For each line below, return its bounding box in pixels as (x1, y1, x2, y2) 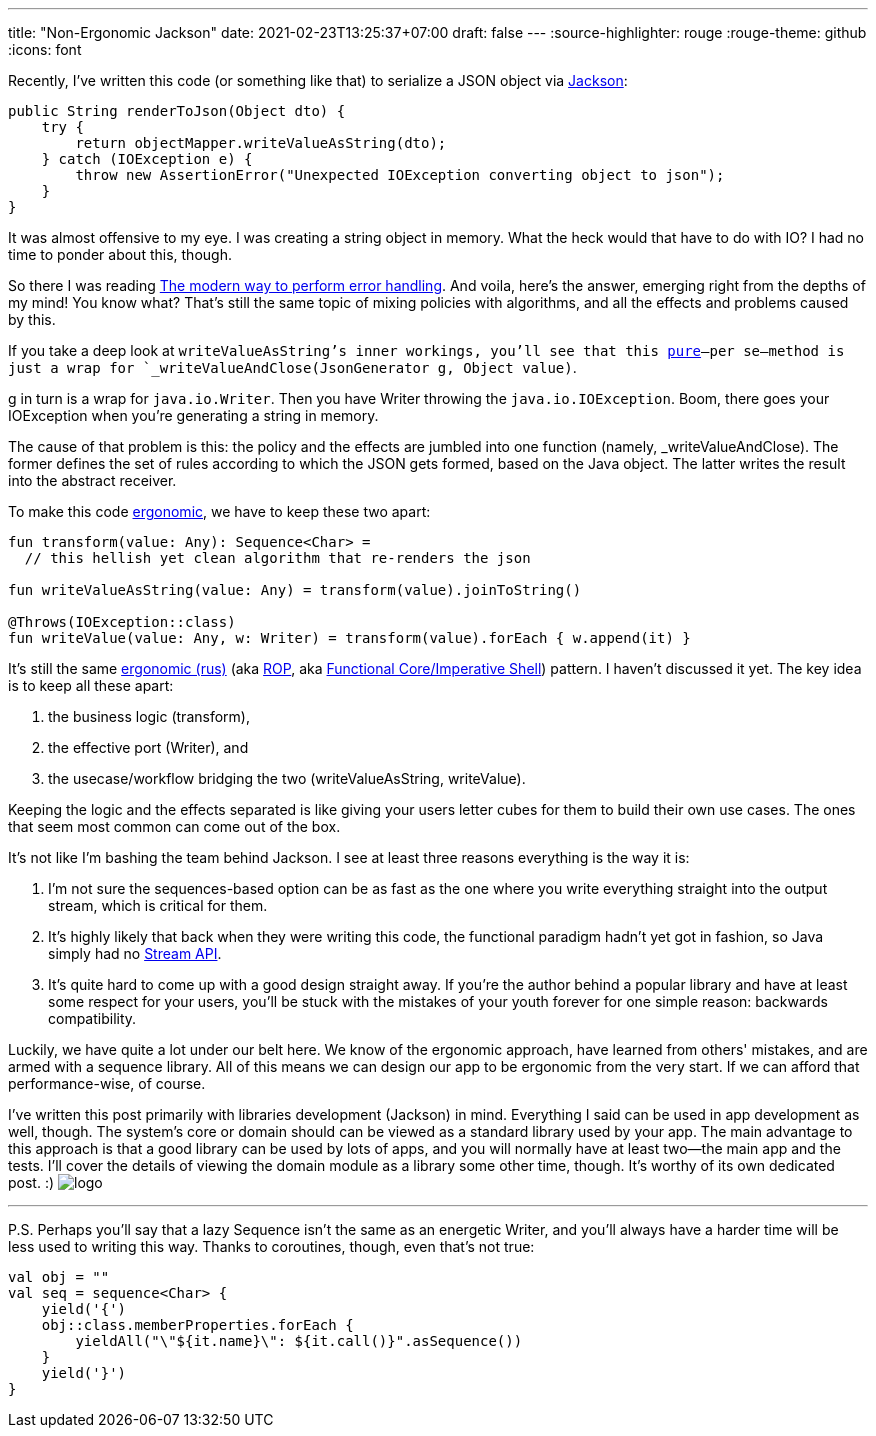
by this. (8, 311, 56, 328)
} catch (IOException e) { (41, 151, 253, 167)
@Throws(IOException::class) (8, 614, 236, 630)
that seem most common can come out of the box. (8, 818, 341, 835)
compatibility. (48, 1010, 137, 1027)
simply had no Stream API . (48, 945, 222, 962)
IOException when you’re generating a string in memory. (8, 407, 379, 424)
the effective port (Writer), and (48, 739, 249, 756)
